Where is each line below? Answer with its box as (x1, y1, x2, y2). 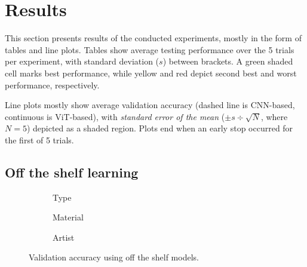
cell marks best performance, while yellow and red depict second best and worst (5, 66, 297, 79)
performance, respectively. (5, 78, 100, 91)
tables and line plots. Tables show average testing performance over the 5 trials (5, 43, 294, 56)
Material (53, 211, 84, 223)
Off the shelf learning (5, 162, 139, 181)
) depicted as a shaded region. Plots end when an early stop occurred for (26, 122, 293, 134)
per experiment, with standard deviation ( (5, 55, 159, 67)
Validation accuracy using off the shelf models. (29, 251, 199, 263)
